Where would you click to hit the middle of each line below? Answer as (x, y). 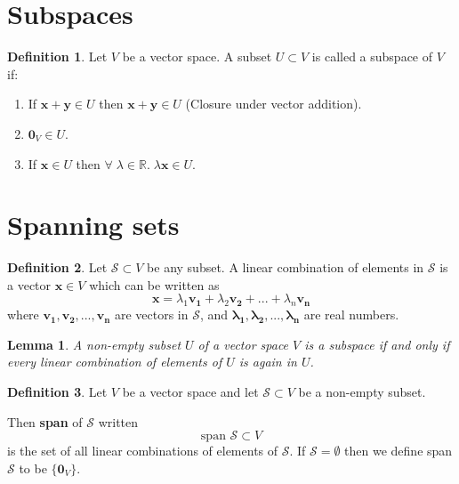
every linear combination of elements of (115, 362)
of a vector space (243, 344)
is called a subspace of (372, 56)
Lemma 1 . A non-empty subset (94, 344)
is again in (268, 362)
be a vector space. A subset (197, 56)
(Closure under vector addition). (274, 104)
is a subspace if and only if (377, 344)
